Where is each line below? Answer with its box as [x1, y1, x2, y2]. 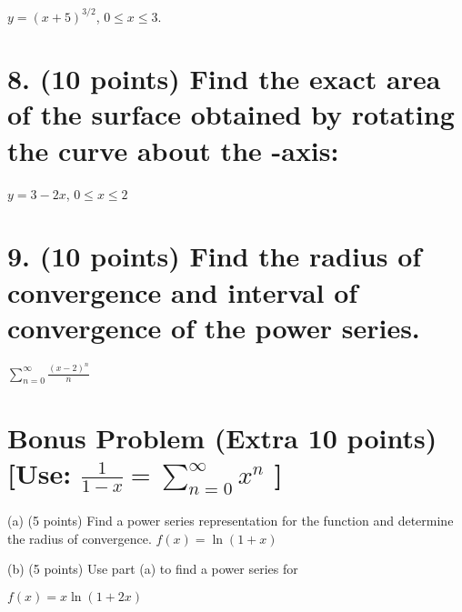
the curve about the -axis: [7, 131, 339, 168]
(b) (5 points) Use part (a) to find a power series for [7, 559, 298, 578]
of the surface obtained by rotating [7, 95, 455, 133]
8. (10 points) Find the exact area [7, 60, 441, 97]
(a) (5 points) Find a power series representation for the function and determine [7, 511, 454, 530]
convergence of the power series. [7, 308, 420, 346]
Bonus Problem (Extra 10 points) [7, 418, 437, 456]
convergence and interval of [7, 273, 358, 310]
